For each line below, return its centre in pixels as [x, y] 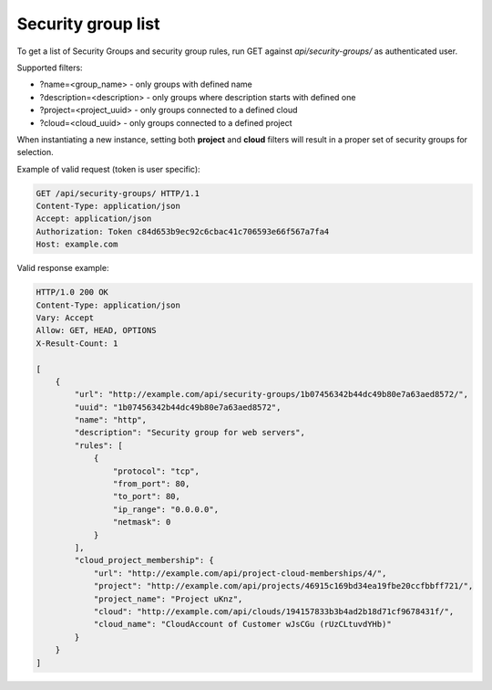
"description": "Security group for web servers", [190, 433]
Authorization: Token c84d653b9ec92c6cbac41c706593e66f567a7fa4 [183, 231]
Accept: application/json [94, 219]
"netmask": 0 [142, 522]
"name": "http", [111, 420]
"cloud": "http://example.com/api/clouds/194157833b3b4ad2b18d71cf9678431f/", [274, 611]
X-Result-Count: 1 [77, 343]
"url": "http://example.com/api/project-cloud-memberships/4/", [240, 573]
